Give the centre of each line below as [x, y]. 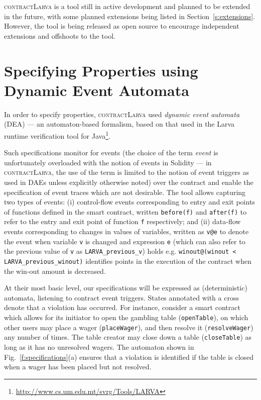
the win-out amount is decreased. [55, 271]
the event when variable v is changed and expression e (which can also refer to [125, 241]
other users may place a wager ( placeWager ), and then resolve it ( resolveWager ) [129, 327]
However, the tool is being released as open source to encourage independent [122, 26]
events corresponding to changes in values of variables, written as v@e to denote [126, 231]
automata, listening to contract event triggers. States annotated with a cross [121, 297]
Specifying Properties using [101, 70]
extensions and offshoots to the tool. [60, 35]
